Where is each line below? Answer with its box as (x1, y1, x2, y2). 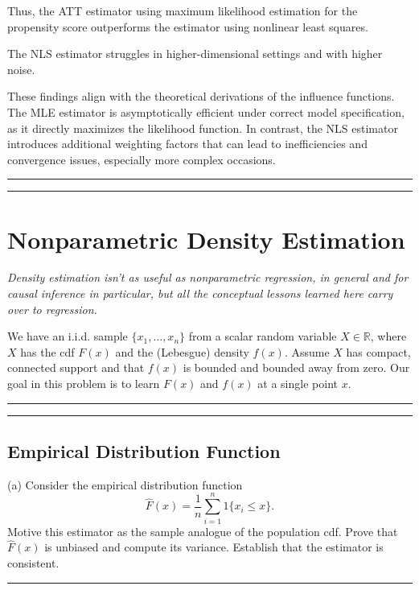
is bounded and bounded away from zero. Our (183, 359, 410, 376)
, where (370, 328, 407, 345)
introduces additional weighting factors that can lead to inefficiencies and (7, 135, 368, 152)
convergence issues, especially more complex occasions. (7, 151, 276, 167)
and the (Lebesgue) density (115, 343, 249, 360)
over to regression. (7, 300, 97, 317)
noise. (7, 60, 35, 77)
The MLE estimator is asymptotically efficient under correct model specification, (7, 103, 405, 120)
